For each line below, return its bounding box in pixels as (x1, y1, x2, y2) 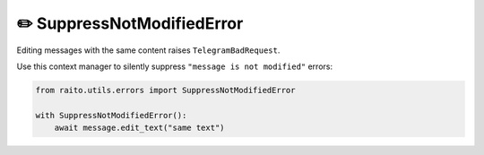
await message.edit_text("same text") (54, 123, 225, 133)
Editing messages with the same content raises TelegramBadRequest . (16, 45, 281, 56)
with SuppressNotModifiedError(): (35, 110, 187, 120)
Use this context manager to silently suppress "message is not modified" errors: (16, 61, 333, 72)
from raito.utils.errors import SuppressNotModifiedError (35, 85, 296, 95)
